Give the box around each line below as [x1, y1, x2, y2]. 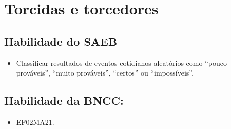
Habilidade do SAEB [4, 33, 118, 49]
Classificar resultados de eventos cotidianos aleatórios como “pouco [16, 57, 227, 68]
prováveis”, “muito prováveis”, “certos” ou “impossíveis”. [16, 67, 194, 78]
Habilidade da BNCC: [4, 93, 124, 108]
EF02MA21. [16, 116, 54, 127]
